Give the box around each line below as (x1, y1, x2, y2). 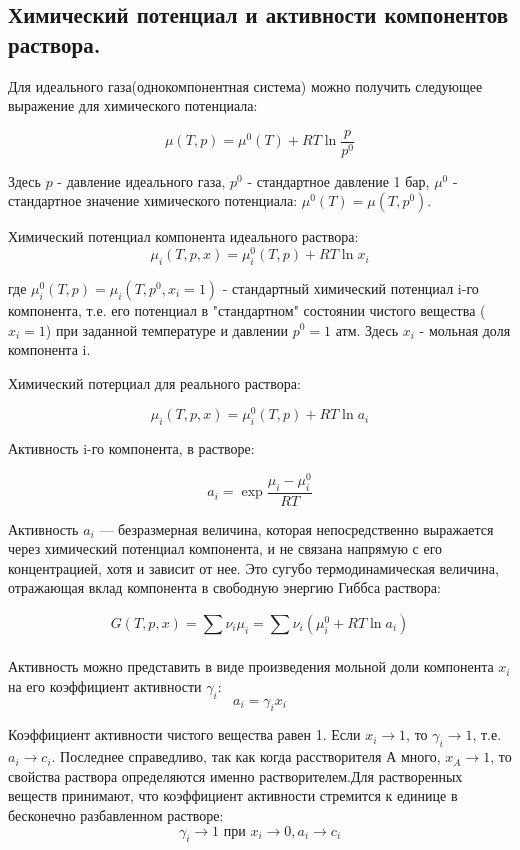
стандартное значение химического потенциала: (8, 190, 298, 211)
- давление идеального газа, (57, 170, 226, 191)
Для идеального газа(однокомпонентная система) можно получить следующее (8, 75, 483, 96)
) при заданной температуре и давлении (45, 319, 288, 340)
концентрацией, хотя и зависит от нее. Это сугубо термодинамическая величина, (8, 557, 499, 578)
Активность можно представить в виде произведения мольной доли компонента (8, 656, 494, 677)
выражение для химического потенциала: (8, 95, 258, 116)
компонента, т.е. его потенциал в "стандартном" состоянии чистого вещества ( (8, 299, 486, 320)
